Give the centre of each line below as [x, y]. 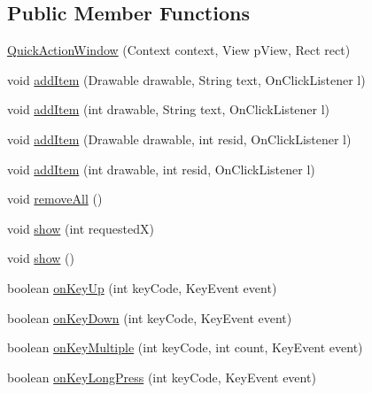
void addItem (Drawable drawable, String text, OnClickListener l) [186, 79]
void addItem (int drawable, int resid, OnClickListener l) [161, 169]
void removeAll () [55, 199]
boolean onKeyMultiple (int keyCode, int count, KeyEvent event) [185, 347]
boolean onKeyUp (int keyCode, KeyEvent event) [142, 287]
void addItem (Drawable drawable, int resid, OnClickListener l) [179, 139]
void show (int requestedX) [81, 228]
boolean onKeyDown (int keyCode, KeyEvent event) [150, 317]
